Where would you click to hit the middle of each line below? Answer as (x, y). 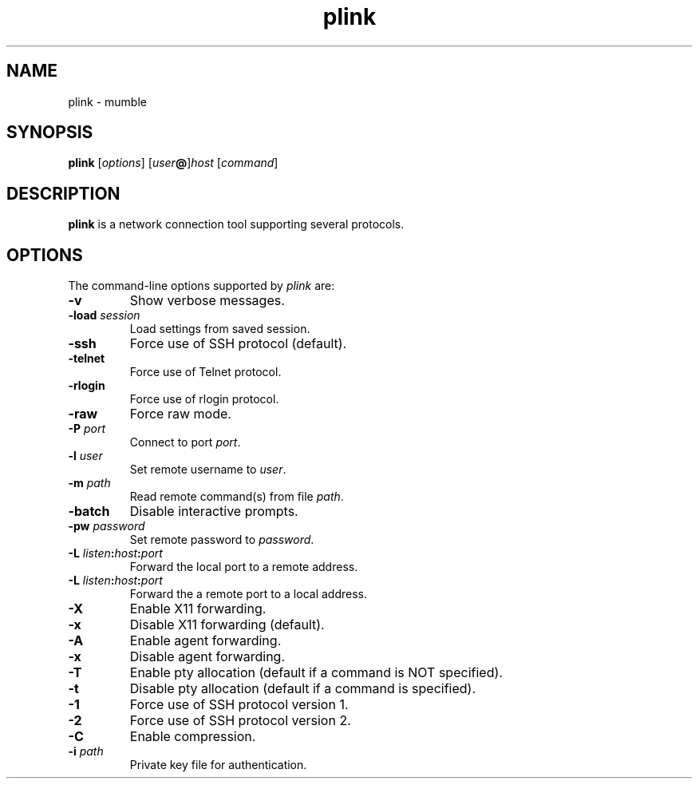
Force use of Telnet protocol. (205, 372)
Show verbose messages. (207, 301)
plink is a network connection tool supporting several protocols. (236, 224)
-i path (86, 751)
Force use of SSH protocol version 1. (239, 705)
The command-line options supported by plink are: (201, 286)
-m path (89, 483)
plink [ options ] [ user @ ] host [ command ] (173, 163)
